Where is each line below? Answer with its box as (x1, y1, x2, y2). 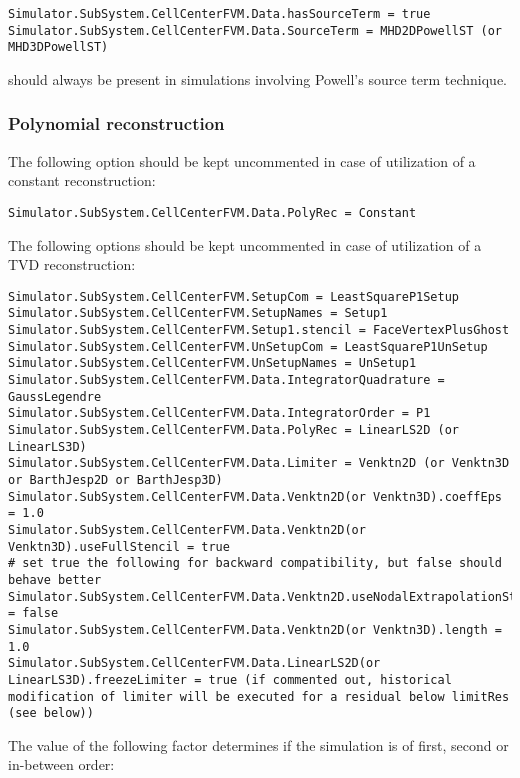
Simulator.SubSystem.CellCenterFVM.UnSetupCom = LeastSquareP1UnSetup (8, 339, 488, 354)
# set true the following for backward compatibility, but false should (8, 556, 502, 571)
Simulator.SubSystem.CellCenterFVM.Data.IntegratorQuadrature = (8, 373, 445, 388)
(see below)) (8, 706, 94, 721)
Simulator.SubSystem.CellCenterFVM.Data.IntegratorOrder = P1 (8, 406, 431, 421)
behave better (8, 572, 102, 587)
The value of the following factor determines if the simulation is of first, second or (8, 734, 509, 755)
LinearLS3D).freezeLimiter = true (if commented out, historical (8, 672, 452, 687)
